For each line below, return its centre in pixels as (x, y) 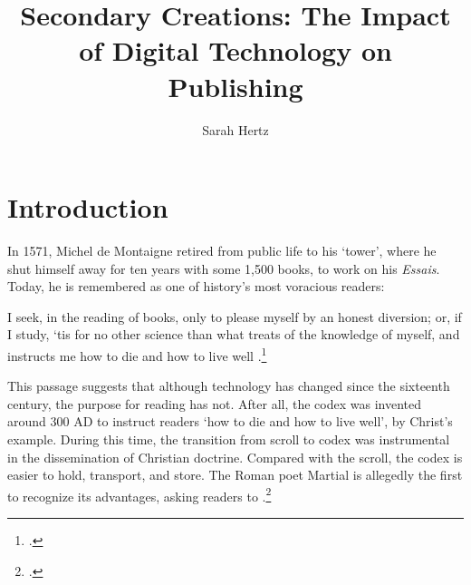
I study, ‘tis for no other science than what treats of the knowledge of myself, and (234, 334)
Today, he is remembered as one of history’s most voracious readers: (196, 286)
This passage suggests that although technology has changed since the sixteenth (229, 386)
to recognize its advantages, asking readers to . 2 (139, 494)
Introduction (88, 207)
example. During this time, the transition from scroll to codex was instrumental (229, 439)
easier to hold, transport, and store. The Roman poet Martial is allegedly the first (235, 475)
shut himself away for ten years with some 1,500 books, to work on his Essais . (224, 268)
